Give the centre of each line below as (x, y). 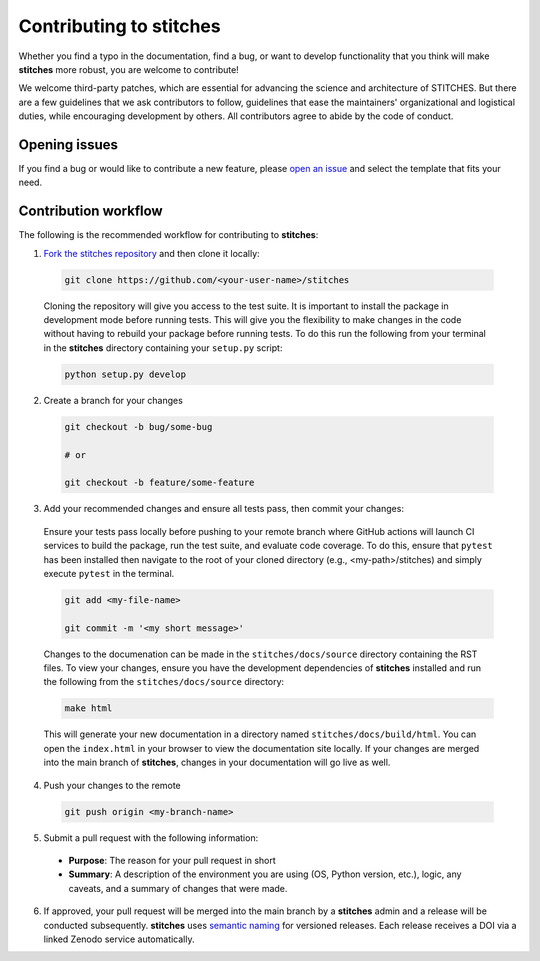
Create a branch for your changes (113, 400)
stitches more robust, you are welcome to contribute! (128, 69)
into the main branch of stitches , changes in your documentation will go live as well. (217, 762)
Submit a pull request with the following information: (151, 837)
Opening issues (68, 144)
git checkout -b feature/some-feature (159, 483)
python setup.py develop (125, 374)
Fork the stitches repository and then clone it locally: (151, 253)
